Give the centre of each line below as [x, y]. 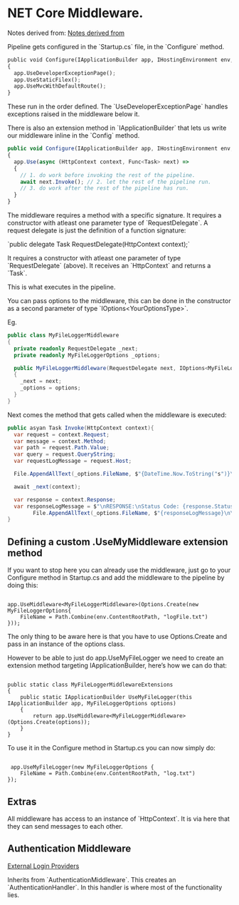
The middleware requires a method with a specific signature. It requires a [115, 215]
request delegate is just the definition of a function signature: [97, 230]
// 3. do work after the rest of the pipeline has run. [105, 188]
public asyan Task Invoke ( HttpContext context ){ [81, 428]
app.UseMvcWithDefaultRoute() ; [60, 86]
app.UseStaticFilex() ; [47, 80]
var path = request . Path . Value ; [62, 448]
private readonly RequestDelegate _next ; [76, 348]
